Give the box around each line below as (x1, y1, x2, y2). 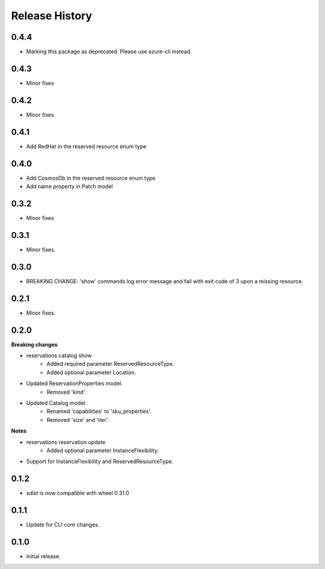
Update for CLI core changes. (26, 521, 100, 529)
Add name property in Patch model (26, 183, 113, 190)
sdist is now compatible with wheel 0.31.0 (26, 489, 129, 497)
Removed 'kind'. (46, 388, 87, 395)
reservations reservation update (26, 438, 106, 445)
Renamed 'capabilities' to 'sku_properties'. (46, 407, 152, 415)
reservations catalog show (26, 352, 92, 359)
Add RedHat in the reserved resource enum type (26, 142, 147, 150)
